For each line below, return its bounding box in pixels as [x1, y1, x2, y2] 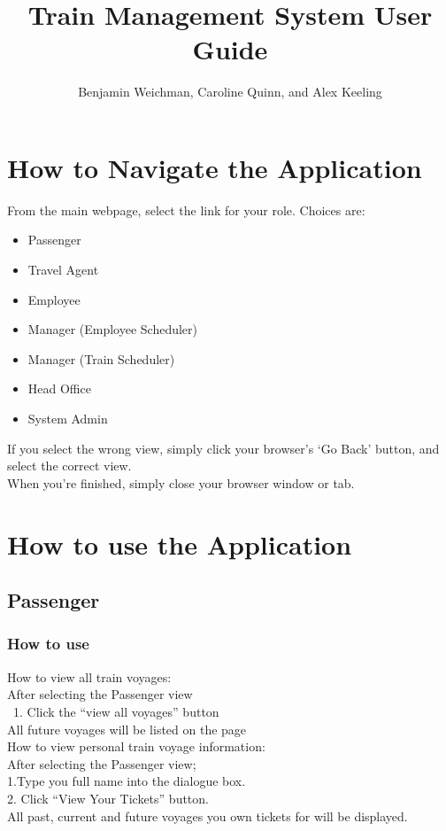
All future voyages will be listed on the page [7, 719, 247, 738]
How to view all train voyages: [7, 667, 172, 686]
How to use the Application [7, 525, 352, 562]
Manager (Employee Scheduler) [27, 320, 198, 338]
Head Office [27, 379, 91, 398]
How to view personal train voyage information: [7, 737, 265, 756]
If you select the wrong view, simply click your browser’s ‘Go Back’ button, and [7, 439, 440, 457]
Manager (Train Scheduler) [27, 349, 175, 368]
